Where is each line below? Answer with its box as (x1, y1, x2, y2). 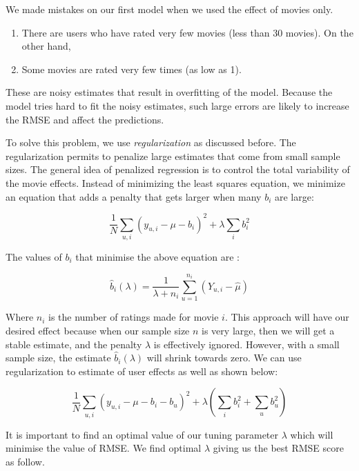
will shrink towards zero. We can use (146, 350, 302, 365)
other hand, (21, 39, 71, 53)
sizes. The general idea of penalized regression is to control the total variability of (6, 162, 350, 177)
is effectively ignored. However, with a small (153, 337, 340, 351)
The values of (6, 249, 62, 263)
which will (290, 427, 333, 441)
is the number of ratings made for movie (48, 310, 219, 324)
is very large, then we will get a (202, 323, 335, 337)
